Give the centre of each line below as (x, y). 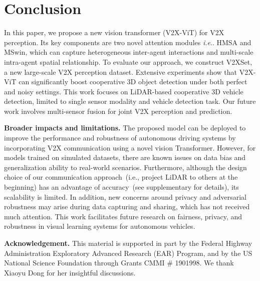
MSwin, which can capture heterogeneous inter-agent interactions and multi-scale (129, 52)
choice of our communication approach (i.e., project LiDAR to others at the (121, 177)
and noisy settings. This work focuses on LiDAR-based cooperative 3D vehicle (124, 91)
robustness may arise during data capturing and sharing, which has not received (127, 206)
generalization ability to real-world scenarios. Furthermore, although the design (125, 167)
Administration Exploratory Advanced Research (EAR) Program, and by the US (128, 253)
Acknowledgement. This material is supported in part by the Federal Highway (128, 243)
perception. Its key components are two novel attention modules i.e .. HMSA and (128, 42)
